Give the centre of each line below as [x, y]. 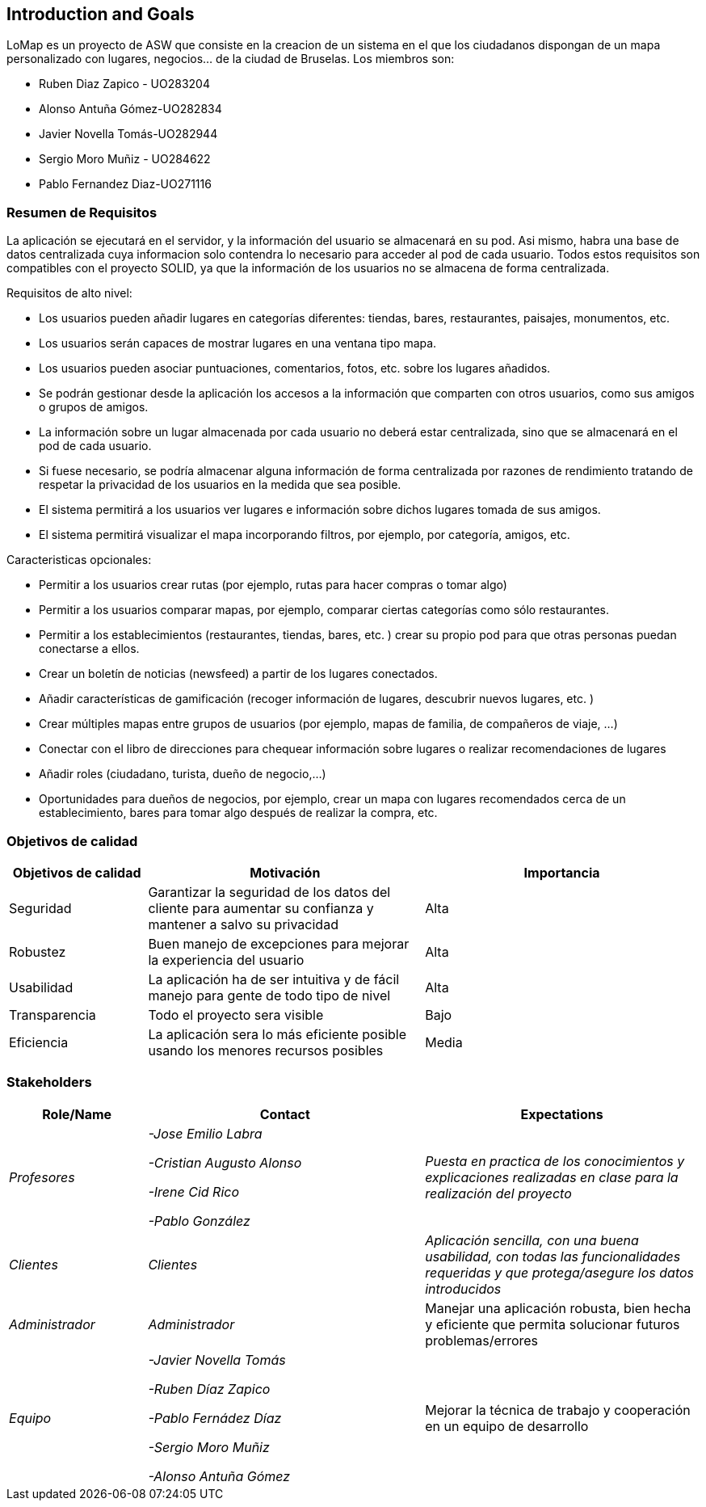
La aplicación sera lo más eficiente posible [277, 1034]
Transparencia [53, 1014]
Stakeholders [49, 1082]
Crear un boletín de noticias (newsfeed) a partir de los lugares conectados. [238, 674]
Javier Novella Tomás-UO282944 [128, 134]
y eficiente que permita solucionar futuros [553, 1324]
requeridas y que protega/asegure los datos [560, 1272]
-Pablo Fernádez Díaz [215, 1418]
